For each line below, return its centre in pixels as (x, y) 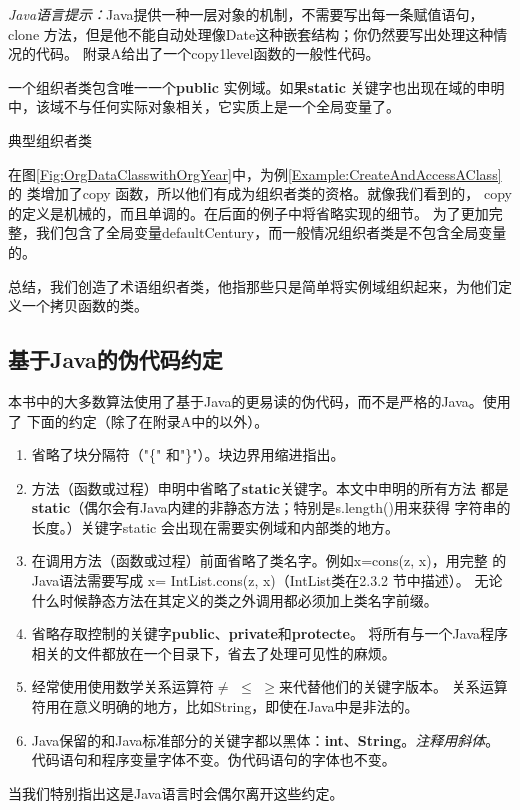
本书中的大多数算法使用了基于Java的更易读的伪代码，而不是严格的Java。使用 (259, 400)
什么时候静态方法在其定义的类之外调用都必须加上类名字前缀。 (234, 599)
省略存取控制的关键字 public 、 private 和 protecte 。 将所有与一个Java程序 (269, 633)
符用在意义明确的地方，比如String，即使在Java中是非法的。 (225, 706)
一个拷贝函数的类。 (84, 305)
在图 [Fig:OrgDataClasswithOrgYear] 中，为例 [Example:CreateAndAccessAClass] (255, 173)
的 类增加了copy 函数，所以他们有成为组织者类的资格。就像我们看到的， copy (260, 193)
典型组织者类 (50, 139)
